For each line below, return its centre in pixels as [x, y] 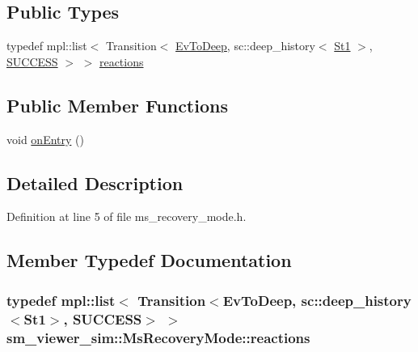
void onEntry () [45, 139]
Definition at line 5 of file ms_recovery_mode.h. [127, 216]
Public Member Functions [117, 105]
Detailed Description [95, 182]
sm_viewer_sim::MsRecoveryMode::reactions [158, 337]
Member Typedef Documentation [149, 260]
